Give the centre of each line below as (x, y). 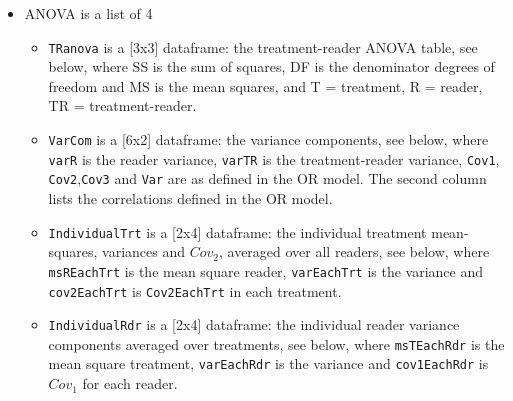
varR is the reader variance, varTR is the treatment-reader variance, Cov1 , (274, 158)
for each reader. (130, 383)
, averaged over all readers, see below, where (354, 251)
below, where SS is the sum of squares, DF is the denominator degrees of (271, 66)
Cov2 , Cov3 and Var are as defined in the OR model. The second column (267, 178)
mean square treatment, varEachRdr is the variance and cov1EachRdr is (268, 363)
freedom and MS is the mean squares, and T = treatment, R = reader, (265, 85)
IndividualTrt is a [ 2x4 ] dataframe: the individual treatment (237, 231)
